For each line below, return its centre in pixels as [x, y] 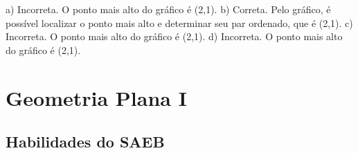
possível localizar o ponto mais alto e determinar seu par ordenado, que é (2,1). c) [179, 22]
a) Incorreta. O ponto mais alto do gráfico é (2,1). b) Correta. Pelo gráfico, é [168, 9]
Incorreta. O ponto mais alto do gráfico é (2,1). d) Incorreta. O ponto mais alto [174, 36]
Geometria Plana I [96, 97]
